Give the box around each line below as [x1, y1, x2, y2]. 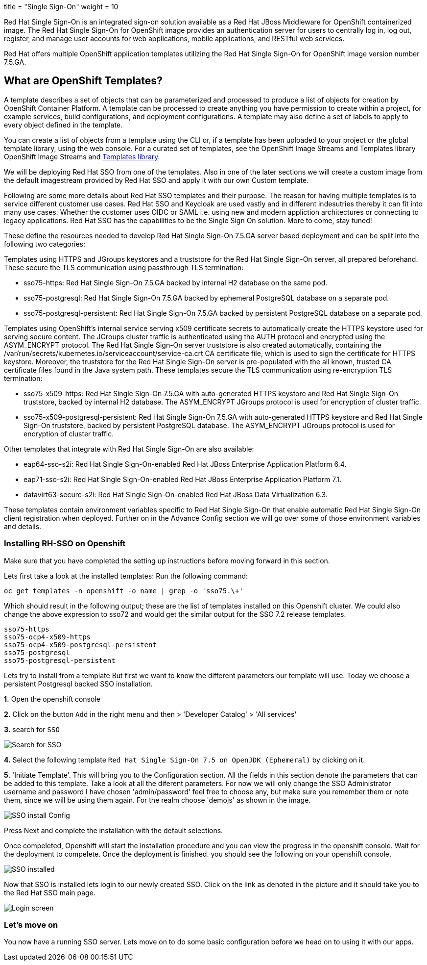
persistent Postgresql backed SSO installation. [4, 679, 153, 688]
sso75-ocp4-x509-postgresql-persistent [4, 640, 157, 649]
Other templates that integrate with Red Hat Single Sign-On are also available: [4, 444, 254, 453]
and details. [4, 522, 42, 531]
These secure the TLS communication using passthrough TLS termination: [4, 263, 244, 272]
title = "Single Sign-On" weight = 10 [4, 2, 119, 11]
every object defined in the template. [4, 120, 123, 129]
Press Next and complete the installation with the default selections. [4, 826, 223, 835]
